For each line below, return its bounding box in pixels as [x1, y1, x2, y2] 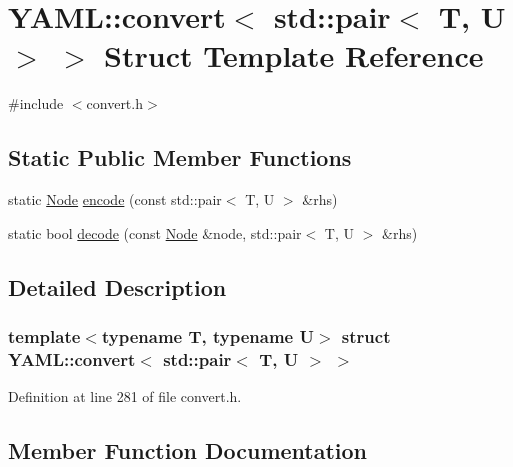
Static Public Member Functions [8, 142, 352, 173]
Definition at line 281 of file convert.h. [8, 386, 242, 407]
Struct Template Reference [104, 35, 484, 76]
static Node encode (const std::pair [8, 189, 222, 210]
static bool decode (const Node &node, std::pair [8, 222, 302, 243]
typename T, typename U [101, 324, 314, 348]
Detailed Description [8, 271, 227, 302]
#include [8, 93, 64, 114]
